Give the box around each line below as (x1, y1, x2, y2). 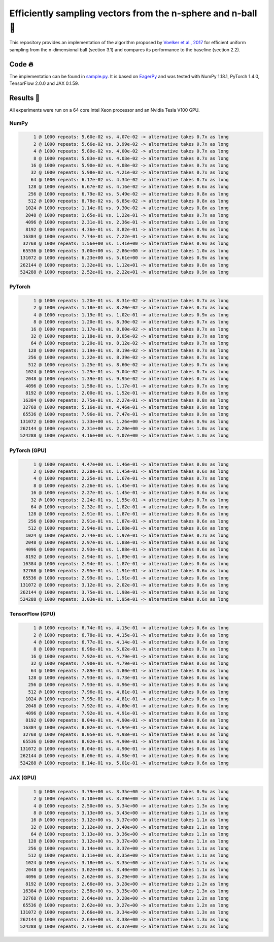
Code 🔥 (9, 60, 33, 69)
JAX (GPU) (9, 774, 37, 781)
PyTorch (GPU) (9, 447, 47, 454)
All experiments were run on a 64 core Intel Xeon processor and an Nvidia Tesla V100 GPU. (9, 107, 200, 113)
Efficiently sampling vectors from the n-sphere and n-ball (9, 8, 257, 19)
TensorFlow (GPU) (9, 610, 56, 618)
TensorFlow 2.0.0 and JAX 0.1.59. (9, 80, 79, 86)
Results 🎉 (9, 93, 40, 102)
